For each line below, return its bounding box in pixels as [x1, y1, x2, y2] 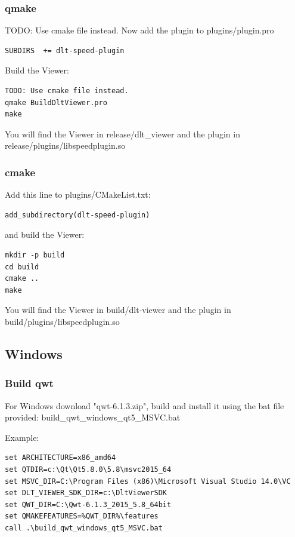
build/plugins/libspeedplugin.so [5, 315, 120, 327]
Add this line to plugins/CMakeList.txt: [5, 188, 151, 201]
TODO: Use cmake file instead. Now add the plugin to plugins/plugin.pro [5, 24, 274, 36]
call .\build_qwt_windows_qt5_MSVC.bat [5, 523, 163, 532]
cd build [5, 262, 39, 271]
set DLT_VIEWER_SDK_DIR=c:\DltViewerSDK [5, 489, 167, 498]
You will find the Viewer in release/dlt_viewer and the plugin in [5, 127, 240, 140]
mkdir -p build [5, 250, 65, 259]
